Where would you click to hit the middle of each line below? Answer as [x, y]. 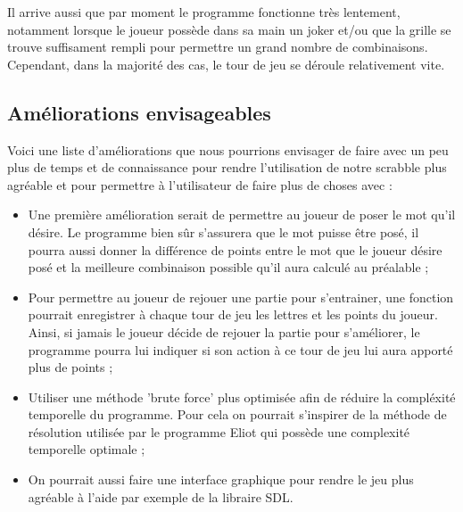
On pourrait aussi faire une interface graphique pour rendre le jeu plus [221, 479]
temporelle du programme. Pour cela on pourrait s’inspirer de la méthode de [237, 414]
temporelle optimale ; [87, 449]
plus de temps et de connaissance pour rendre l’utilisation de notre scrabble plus [227, 167]
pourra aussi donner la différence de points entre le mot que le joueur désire [235, 249]
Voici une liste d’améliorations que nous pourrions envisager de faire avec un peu [228, 149]
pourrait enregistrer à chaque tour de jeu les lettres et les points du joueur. [233, 314]
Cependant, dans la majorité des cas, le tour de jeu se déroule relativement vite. [226, 64]
